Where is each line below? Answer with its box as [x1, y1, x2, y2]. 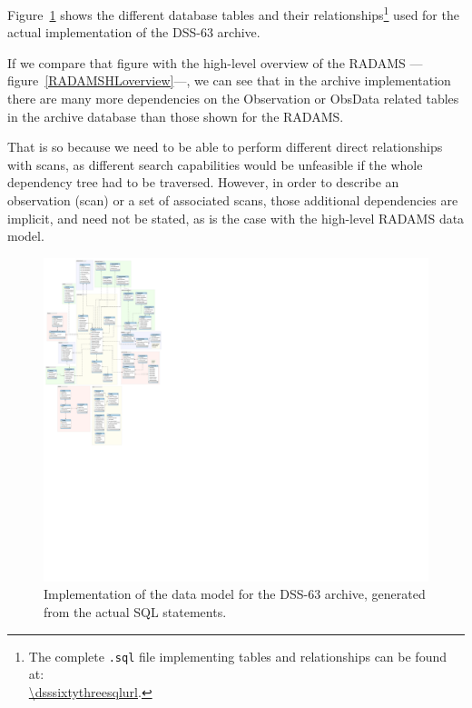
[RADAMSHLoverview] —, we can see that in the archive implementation [44, 71, 451, 90]
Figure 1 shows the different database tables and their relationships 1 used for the [7, 3, 459, 24]
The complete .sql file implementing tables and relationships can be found [28, 646, 447, 665]
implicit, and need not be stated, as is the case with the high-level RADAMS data [7, 208, 465, 227]
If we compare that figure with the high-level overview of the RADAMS [7, 53, 406, 72]
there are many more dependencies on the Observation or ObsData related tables [7, 89, 459, 108]
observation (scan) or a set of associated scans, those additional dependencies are [7, 191, 458, 209]
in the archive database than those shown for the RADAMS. [7, 106, 344, 125]
